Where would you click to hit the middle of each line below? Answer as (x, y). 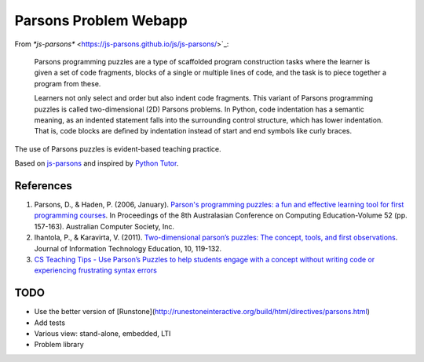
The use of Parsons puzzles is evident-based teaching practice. (118, 148)
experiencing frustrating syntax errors (95, 270)
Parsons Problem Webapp (101, 20)
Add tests (50, 323)
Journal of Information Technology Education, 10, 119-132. (128, 248)
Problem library (59, 345)
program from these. (68, 83)
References (43, 186)
